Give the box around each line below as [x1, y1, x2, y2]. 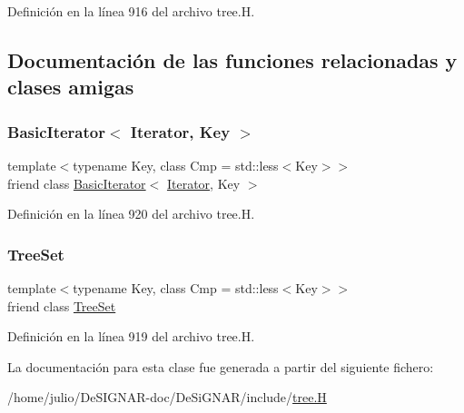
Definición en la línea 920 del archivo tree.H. [7, 204, 255, 223]
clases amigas [7, 73, 134, 101]
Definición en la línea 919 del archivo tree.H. [7, 327, 255, 346]
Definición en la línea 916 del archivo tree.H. [7, 2, 255, 20]
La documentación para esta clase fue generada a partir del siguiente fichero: [7, 357, 434, 376]
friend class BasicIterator [7, 173, 146, 192]
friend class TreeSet [7, 296, 116, 315]
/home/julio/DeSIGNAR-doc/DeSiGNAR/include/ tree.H [7, 388, 327, 407]
